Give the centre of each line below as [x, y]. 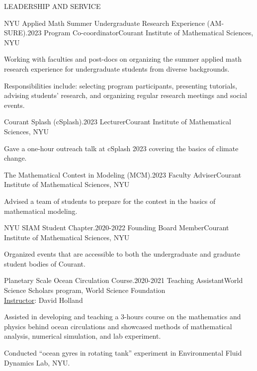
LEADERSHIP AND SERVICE [52, 6]
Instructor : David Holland [43, 300]
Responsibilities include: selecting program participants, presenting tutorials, [121, 85]
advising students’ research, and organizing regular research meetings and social [126, 95]
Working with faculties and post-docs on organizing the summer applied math [123, 59]
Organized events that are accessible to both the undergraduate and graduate [122, 254]
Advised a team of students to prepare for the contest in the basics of [110, 201]
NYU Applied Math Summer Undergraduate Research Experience [104, 23]
